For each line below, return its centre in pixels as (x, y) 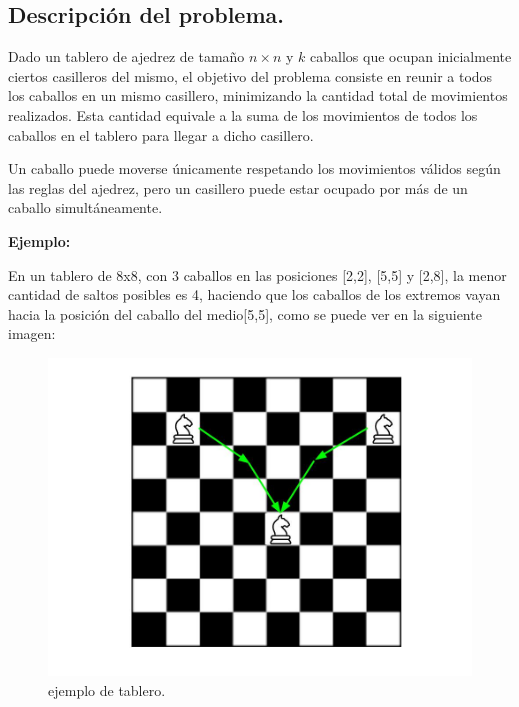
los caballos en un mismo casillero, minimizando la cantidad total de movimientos (258, 95)
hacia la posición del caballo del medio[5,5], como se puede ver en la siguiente (245, 313)
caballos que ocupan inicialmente (411, 56)
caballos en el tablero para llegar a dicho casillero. (161, 134)
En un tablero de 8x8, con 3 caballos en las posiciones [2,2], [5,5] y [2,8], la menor (257, 274)
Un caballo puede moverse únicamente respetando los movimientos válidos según (254, 168)
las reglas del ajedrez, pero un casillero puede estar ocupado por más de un (238, 187)
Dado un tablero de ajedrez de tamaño (126, 56)
